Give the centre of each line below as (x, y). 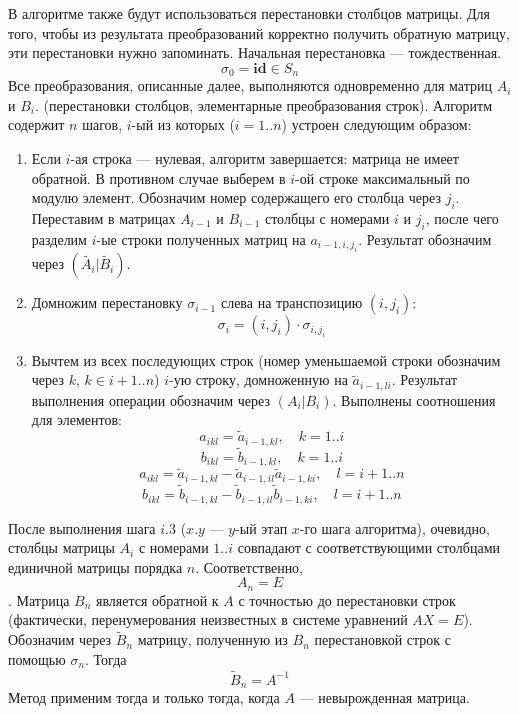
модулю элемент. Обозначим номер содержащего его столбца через (236, 197)
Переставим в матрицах (103, 218)
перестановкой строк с (383, 639)
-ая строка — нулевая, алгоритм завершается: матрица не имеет (264, 158)
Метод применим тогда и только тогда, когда (144, 697)
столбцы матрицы (61, 547)
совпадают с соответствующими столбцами (368, 547)
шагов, (102, 124)
